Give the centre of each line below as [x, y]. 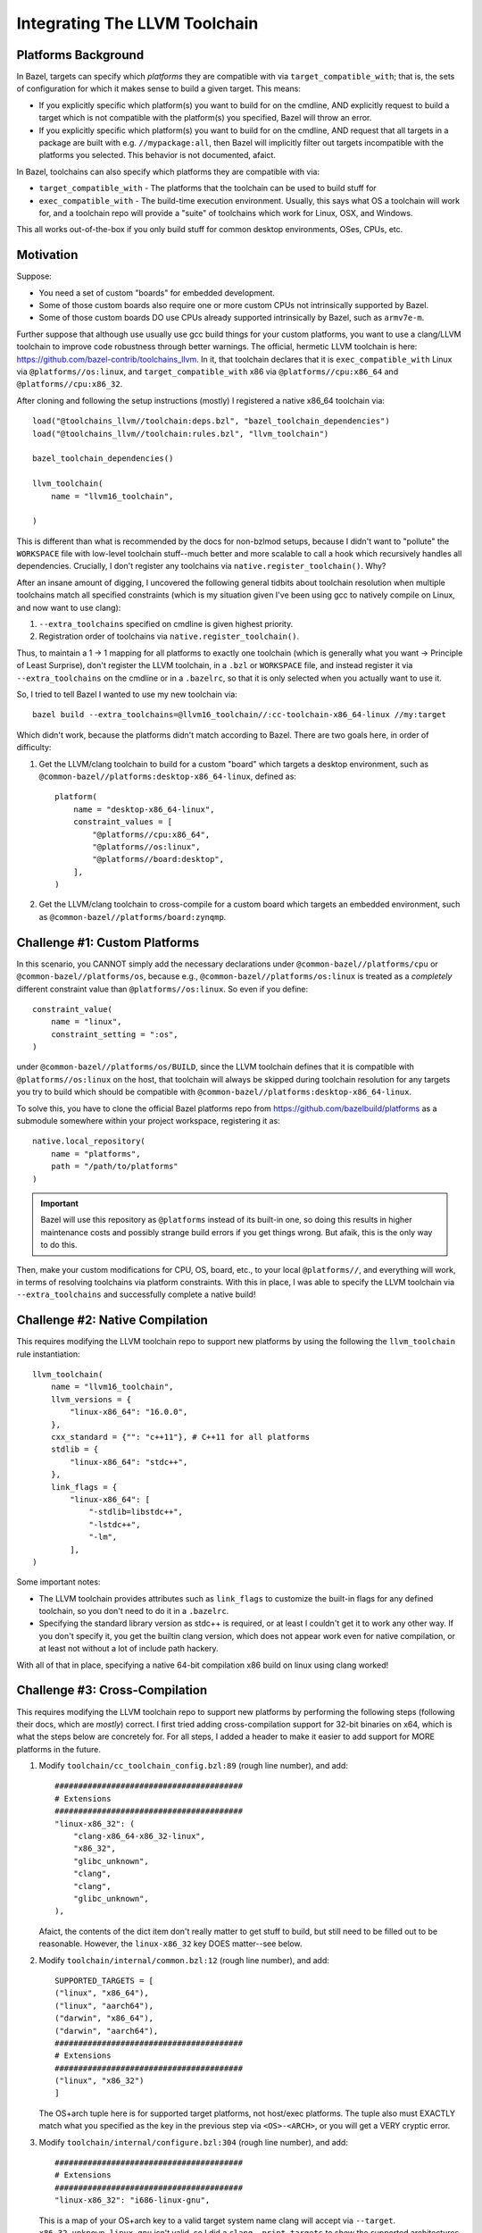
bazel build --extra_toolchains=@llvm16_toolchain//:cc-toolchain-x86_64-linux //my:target [239, 715]
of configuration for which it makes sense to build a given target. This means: [158, 88]
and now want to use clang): [69, 607]
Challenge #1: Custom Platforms [108, 942]
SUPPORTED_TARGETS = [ [104, 1980]
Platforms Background [80, 55]
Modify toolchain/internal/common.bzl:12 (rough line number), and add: [184, 1960]
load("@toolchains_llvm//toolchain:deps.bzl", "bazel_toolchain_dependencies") [211, 421]
